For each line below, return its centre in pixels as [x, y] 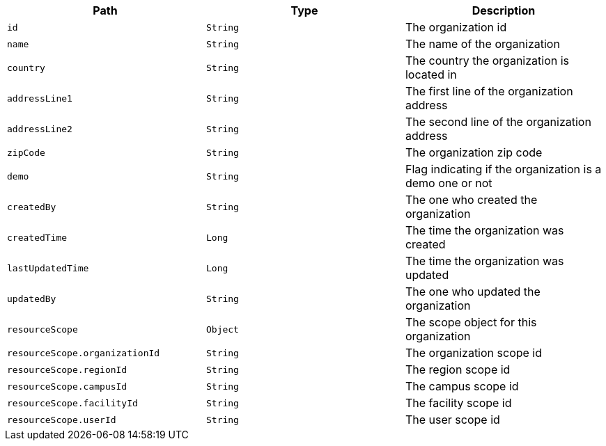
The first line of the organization [489, 91]
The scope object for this [471, 322]
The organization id [456, 27]
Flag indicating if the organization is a [503, 169]
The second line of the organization [498, 122]
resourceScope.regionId [67, 369]
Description [504, 10]
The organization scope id [474, 353]
